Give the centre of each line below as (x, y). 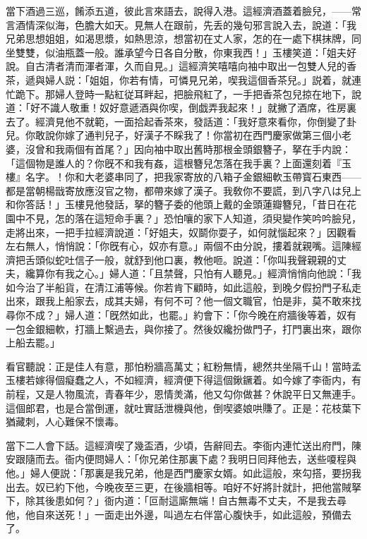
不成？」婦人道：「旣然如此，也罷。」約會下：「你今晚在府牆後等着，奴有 (191, 315)
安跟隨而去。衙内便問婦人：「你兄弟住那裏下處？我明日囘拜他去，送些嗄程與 (181, 459)
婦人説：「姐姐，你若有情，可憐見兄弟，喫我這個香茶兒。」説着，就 (198, 79)
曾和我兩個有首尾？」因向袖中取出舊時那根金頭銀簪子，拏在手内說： (193, 149)
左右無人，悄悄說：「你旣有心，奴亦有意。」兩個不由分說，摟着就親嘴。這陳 (179, 246)
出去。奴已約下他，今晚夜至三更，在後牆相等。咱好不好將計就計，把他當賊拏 (183, 486)
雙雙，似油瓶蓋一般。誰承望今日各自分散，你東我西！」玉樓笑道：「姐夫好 (186, 52)
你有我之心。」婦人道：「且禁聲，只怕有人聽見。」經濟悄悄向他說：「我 (203, 273)
